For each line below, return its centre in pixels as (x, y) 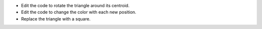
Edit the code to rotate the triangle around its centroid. (75, 5)
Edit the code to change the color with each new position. (79, 12)
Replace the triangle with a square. (56, 19)
